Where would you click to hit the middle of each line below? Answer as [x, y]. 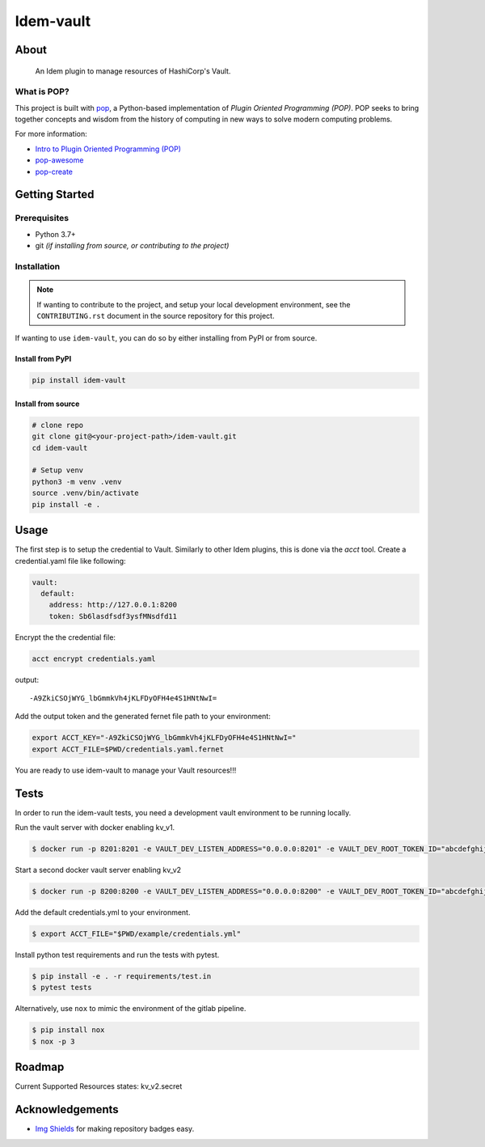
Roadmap [40, 1067]
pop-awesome [59, 160]
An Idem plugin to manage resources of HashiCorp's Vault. [133, 71]
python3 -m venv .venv [77, 482]
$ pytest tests [62, 988]
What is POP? [42, 91]
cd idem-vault [60, 448]
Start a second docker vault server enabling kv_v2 [98, 870]
